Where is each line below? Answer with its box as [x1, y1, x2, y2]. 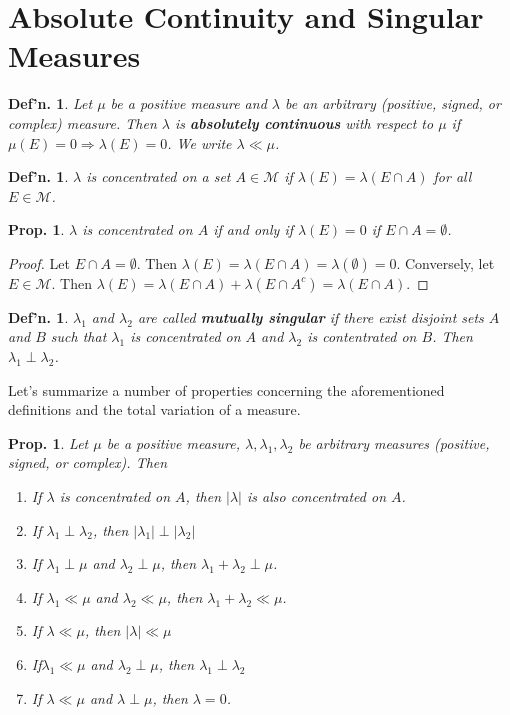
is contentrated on [307, 326, 417, 347]
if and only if [213, 219, 293, 240]
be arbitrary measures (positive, [298, 432, 490, 453]
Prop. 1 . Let [8, 432, 89, 453]
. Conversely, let [396, 252, 495, 273]
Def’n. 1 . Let [8, 93, 93, 114]
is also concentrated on [246, 486, 387, 507]
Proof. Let [8, 252, 70, 273]
